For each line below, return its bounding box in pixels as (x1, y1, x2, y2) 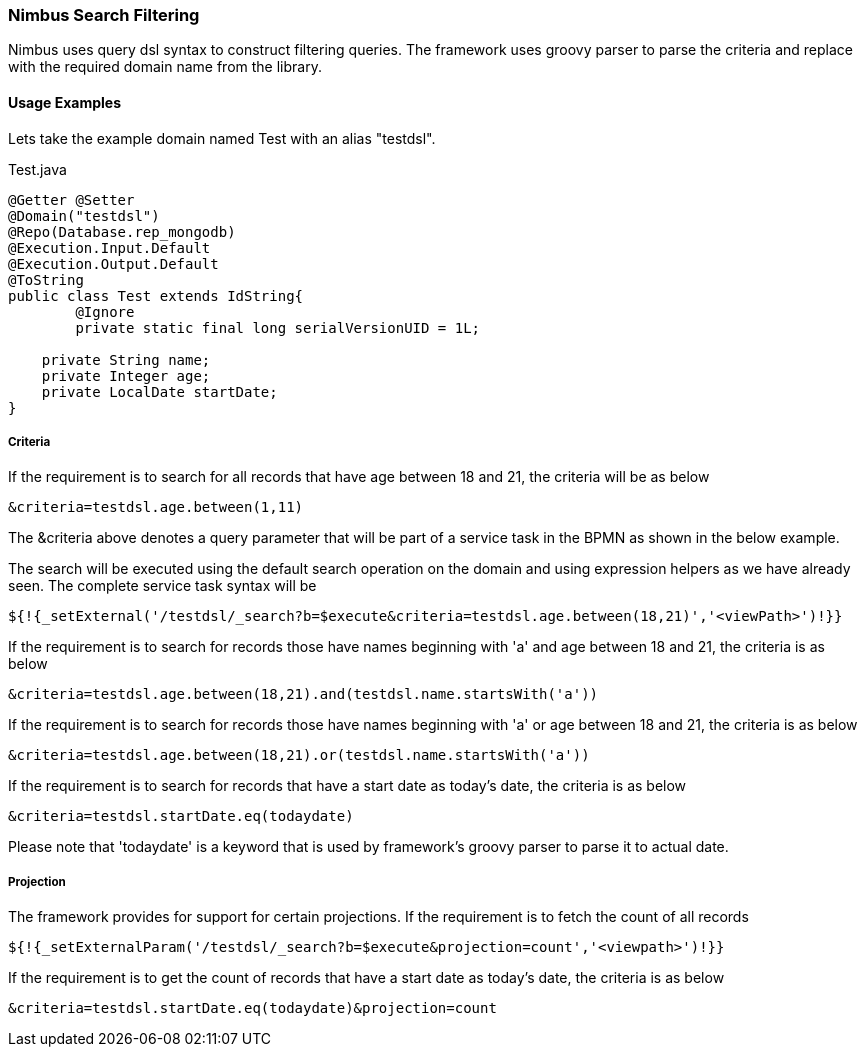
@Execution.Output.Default (8, 255, 219, 272)
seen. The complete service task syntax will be (8, 577, 317, 595)
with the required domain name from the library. (8, 58, 322, 76)
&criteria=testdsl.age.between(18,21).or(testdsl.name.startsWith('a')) (8, 747, 590, 764)
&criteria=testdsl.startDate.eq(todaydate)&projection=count (8, 1000, 497, 1017)
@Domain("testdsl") (8, 207, 160, 224)
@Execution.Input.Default (8, 239, 211, 256)
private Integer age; (41, 367, 211, 384)
